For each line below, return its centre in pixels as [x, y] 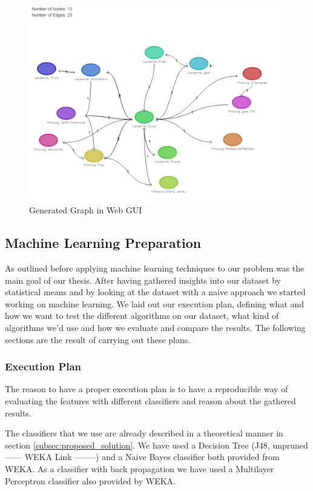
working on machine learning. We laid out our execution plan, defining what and [155, 303]
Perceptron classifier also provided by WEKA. [90, 480]
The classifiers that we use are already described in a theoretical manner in [144, 433]
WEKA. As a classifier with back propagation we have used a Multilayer [140, 468]
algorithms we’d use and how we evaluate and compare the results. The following [155, 327]
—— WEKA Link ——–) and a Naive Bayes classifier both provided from [142, 457]
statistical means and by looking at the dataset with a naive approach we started [155, 292]
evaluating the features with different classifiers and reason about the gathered [150, 400]
